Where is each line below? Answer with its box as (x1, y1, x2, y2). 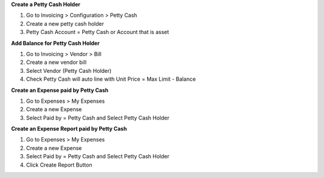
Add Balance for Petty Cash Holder (11, 39, 100, 47)
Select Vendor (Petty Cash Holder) (26, 67, 112, 74)
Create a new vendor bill (26, 59, 87, 66)
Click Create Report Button (26, 161, 92, 168)
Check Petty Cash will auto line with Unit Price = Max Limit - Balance (26, 75, 196, 83)
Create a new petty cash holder (26, 20, 104, 27)
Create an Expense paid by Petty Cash (11, 87, 109, 94)
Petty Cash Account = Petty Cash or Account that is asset (26, 29, 169, 36)
